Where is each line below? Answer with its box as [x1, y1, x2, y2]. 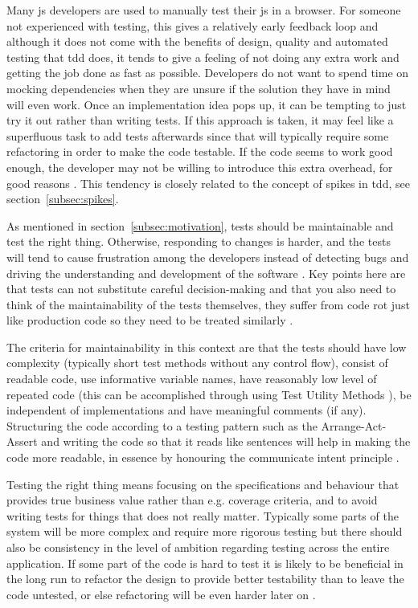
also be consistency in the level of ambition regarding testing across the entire [6, 539, 390, 555]
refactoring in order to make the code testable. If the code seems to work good [6, 143, 393, 160]
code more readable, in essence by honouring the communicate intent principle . [6, 449, 400, 466]
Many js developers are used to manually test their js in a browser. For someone [6, 2, 401, 18]
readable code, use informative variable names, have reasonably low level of [6, 370, 377, 387]
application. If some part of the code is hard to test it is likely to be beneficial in [6, 554, 404, 571]
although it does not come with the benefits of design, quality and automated [6, 33, 388, 50]
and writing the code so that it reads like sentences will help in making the [41, 433, 411, 450]
